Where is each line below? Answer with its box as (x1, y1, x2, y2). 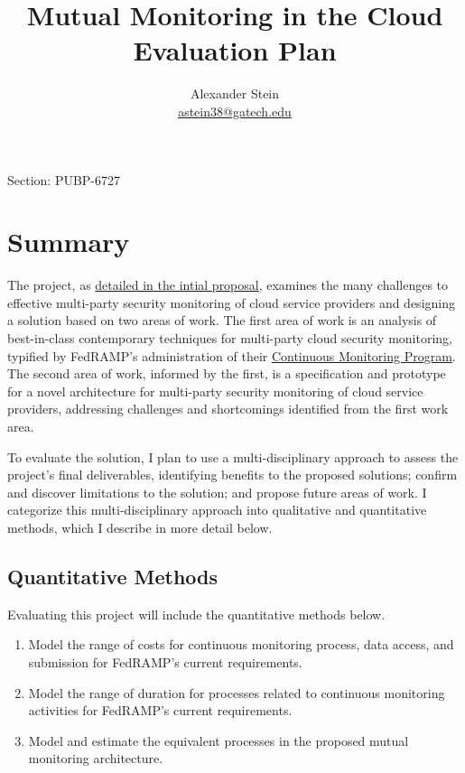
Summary (7, 223, 130, 260)
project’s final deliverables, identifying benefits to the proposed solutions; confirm (7, 465, 458, 484)
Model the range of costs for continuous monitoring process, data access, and (28, 635, 454, 654)
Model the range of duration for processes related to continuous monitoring (28, 683, 445, 702)
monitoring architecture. (28, 749, 163, 768)
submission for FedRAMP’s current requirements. (28, 652, 302, 671)
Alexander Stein (190, 84, 280, 103)
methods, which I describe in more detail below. (7, 517, 273, 536)
